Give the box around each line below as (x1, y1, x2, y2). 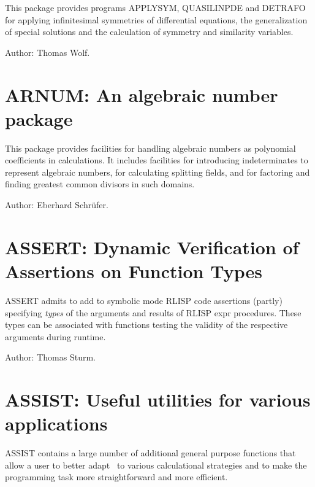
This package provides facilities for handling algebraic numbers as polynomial (5, 141, 296, 154)
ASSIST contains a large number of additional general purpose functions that (5, 446, 296, 459)
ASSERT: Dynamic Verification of (5, 234, 299, 259)
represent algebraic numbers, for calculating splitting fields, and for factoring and (5, 165, 310, 178)
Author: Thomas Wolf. (5, 45, 90, 58)
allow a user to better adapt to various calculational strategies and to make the (5, 458, 307, 471)
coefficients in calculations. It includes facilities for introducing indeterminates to (5, 154, 308, 166)
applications (5, 411, 108, 436)
